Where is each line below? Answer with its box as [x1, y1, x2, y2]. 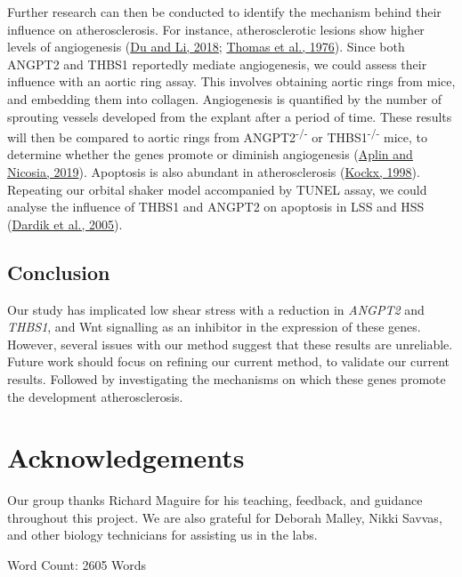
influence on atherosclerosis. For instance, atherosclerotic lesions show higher [7, 20, 425, 38]
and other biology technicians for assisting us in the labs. [7, 525, 318, 544]
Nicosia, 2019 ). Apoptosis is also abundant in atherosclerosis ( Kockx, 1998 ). [7, 163, 420, 180]
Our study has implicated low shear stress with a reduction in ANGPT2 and [7, 300, 425, 318]
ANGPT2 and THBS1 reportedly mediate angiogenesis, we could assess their [7, 54, 427, 73]
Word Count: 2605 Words [7, 556, 147, 574]
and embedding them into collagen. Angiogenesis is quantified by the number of [7, 89, 442, 108]
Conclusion [7, 258, 110, 285]
